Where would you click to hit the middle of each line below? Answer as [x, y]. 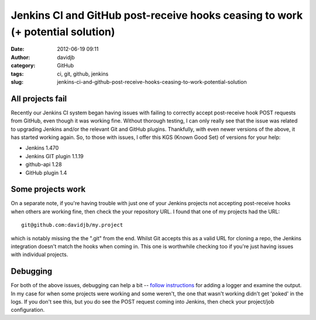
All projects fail [39, 99]
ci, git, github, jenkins [83, 74]
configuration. [28, 310]
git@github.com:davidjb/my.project [72, 225]
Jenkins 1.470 [42, 148]
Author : [20, 57]
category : [23, 66]
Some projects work [48, 190]
